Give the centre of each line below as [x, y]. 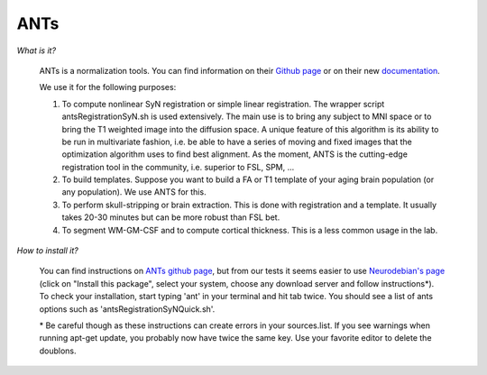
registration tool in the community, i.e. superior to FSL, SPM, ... [178, 167]
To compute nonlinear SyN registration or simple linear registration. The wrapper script [223, 104]
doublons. [58, 351]
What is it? [37, 50]
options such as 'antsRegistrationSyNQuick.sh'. [127, 309]
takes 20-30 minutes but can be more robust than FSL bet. [171, 217]
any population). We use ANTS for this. [134, 192]
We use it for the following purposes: [108, 87]
